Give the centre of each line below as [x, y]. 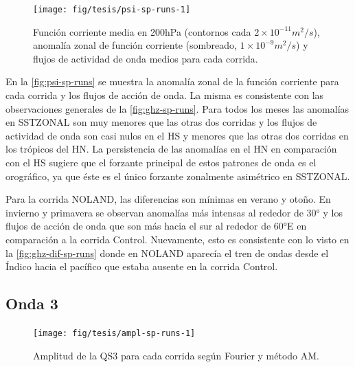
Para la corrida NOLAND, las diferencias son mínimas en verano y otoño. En [168, 199]
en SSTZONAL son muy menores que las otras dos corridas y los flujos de [161, 122]
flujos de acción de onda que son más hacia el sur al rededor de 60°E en [156, 226]
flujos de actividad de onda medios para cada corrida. [146, 58]
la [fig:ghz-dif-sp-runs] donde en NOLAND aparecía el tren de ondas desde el [167, 253]
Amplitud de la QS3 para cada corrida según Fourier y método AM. [176, 355]
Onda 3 [32, 303]
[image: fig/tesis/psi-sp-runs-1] [112, 10]
